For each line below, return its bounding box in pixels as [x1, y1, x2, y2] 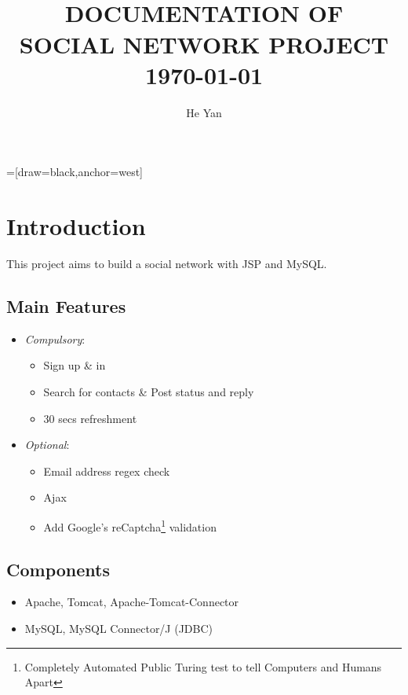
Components [6, 557, 110, 581]
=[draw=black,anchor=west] [6, 164, 144, 180]
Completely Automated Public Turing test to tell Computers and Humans [24, 658, 382, 675]
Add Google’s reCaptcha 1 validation [43, 516, 217, 535]
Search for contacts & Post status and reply [43, 383, 254, 399]
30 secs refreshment [43, 410, 137, 426]
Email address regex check [43, 462, 170, 479]
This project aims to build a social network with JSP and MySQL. [6, 256, 327, 271]
